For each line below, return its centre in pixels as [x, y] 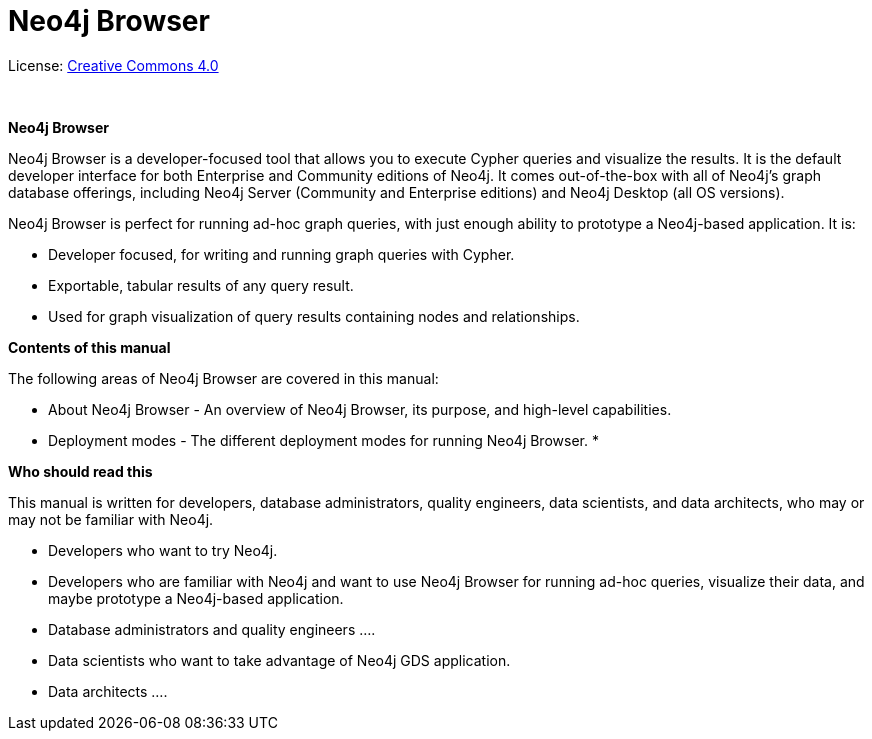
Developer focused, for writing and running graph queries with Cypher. [281, 254]
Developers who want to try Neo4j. [163, 550]
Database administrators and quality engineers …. [212, 629]
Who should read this [80, 471]
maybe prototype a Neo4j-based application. [196, 598]
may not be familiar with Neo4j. [111, 519]
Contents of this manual [89, 347]
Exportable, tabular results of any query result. [201, 285]
